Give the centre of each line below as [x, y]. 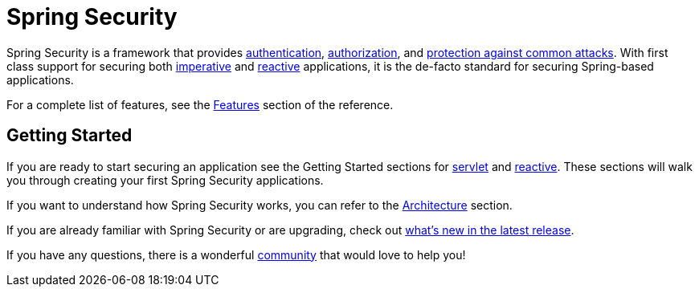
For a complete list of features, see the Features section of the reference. [200, 104]
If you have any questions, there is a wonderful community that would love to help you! [236, 254]
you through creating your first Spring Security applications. [165, 180]
